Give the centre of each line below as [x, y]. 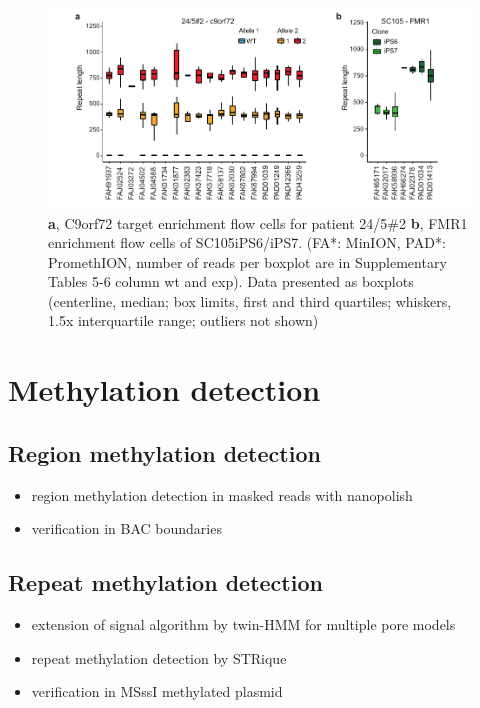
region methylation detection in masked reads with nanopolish [222, 494]
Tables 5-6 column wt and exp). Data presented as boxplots [231, 281]
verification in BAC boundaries [126, 528]
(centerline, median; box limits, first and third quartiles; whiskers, [250, 300]
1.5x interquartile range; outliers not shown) [183, 320]
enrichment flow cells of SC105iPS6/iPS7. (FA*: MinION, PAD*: [247, 242]
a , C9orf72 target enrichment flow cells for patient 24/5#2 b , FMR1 [258, 222]
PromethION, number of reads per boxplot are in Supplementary [247, 261]
